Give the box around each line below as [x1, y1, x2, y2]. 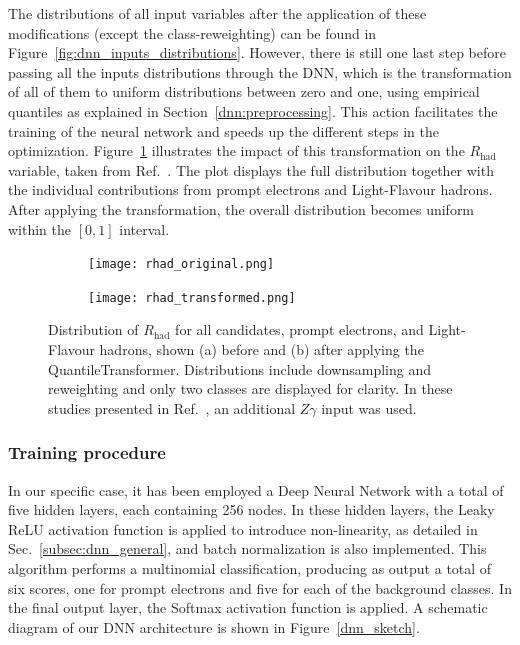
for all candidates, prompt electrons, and [175, 319, 424, 340]
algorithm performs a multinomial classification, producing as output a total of [8, 558, 492, 578]
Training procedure [8, 440, 166, 465]
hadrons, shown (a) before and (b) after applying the [99, 339, 424, 360]
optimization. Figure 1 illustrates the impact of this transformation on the [8, 140, 465, 161]
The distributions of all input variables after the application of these [8, 3, 427, 23]
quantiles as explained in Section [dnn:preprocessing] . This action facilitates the [8, 100, 498, 121]
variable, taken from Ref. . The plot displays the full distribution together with [8, 159, 494, 180]
